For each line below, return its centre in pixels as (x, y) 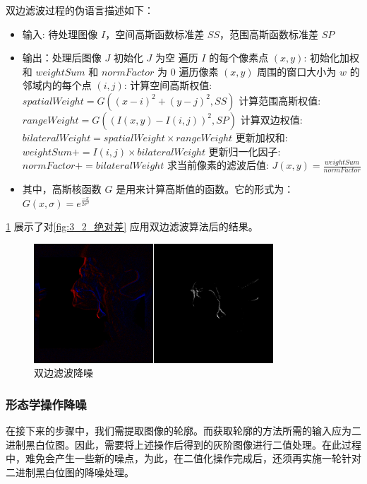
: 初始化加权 (332, 58)
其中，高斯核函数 (62, 188)
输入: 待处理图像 (60, 34)
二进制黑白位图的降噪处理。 (70, 472)
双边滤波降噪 (64, 373)
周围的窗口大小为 (297, 71)
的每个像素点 (239, 58)
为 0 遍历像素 (188, 71)
